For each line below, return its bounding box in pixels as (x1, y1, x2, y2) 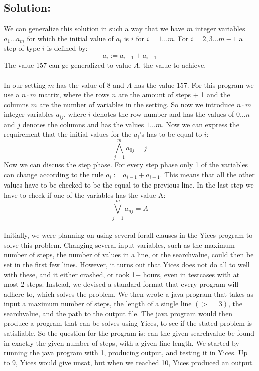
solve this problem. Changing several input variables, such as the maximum (4, 239, 235, 250)
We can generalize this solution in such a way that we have (4, 23, 185, 34)
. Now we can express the (161, 119, 239, 129)
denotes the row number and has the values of (93, 109, 234, 119)
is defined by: (47, 43, 88, 53)
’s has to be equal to (139, 129, 202, 139)
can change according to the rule (4, 169, 104, 179)
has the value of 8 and (56, 79, 124, 90)
